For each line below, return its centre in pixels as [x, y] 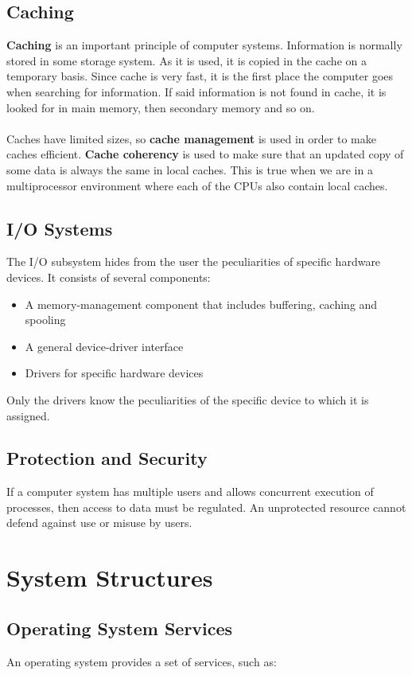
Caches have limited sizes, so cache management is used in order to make [191, 138]
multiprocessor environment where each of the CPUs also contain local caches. [197, 185]
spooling [45, 320]
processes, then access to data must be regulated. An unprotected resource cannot [206, 507]
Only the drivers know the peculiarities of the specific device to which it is [188, 399]
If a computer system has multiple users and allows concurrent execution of [190, 492]
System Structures [110, 577]
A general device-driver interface [104, 346]
